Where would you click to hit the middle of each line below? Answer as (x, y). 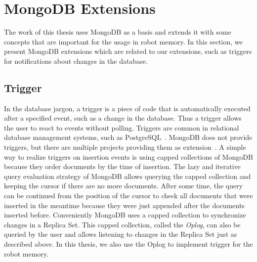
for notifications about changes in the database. (76, 61)
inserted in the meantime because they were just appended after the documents (124, 205)
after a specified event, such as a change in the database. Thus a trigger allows (123, 118)
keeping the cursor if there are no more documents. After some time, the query (124, 186)
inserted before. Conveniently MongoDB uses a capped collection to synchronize (125, 215)
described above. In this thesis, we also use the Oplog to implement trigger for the (128, 244)
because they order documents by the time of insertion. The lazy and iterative (122, 166)
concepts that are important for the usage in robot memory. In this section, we (123, 41)
